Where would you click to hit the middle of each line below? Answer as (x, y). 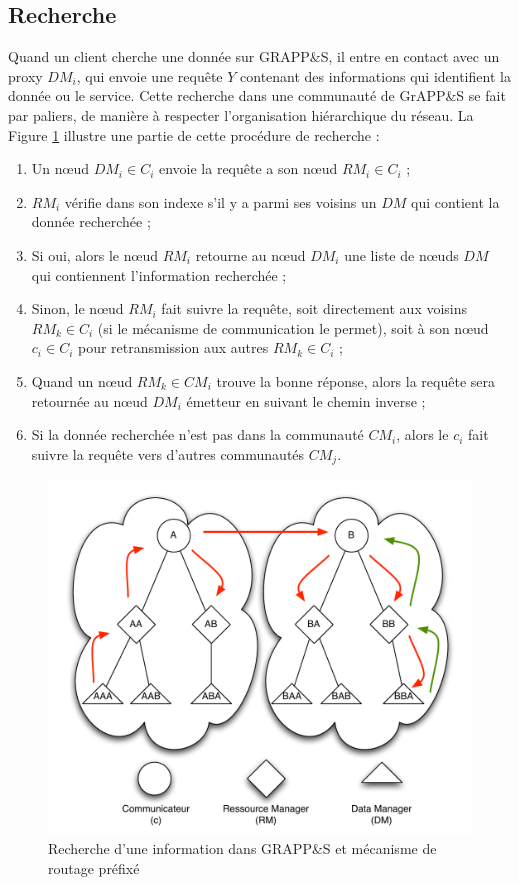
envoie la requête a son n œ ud (248, 168)
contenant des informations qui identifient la (375, 75)
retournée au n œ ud (89, 400)
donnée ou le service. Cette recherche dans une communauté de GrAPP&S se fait (257, 95)
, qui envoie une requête (149, 75)
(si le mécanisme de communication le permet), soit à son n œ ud (293, 327)
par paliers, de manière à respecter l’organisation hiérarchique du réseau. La (241, 114)
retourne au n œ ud (250, 254)
